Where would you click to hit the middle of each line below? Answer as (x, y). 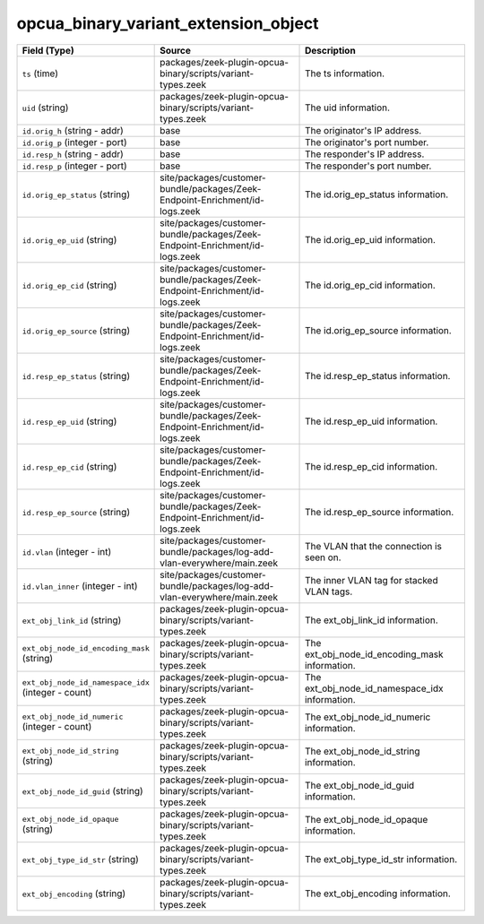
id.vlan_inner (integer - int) (80, 585)
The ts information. (345, 73)
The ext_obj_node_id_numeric (368, 717)
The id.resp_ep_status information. (378, 376)
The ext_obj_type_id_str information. (381, 859)
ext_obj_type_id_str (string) (80, 859)
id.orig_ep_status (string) (76, 194)
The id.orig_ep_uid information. (371, 239)
